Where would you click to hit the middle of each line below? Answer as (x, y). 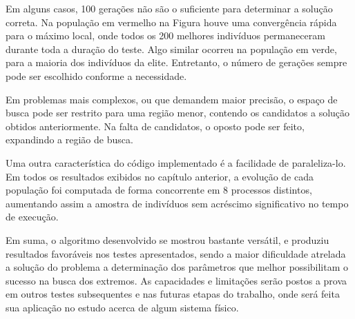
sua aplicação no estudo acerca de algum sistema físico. (122, 307)
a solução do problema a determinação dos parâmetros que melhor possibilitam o (177, 267)
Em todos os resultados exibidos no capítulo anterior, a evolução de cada (160, 176)
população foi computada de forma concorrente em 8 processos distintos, (159, 190)
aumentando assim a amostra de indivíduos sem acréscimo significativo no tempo (177, 203)
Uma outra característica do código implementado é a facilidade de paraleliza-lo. (176, 162)
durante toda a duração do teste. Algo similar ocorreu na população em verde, (171, 49)
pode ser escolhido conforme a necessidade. (96, 75)
